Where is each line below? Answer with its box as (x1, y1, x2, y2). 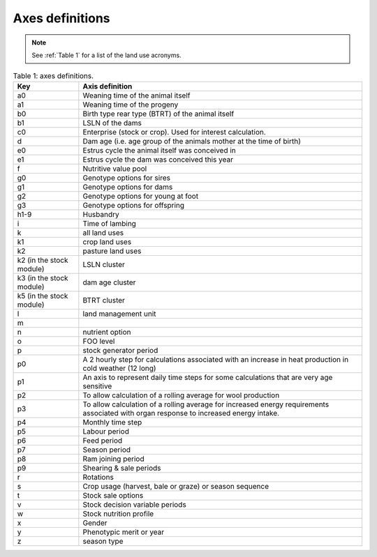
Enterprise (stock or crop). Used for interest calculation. (82, 127, 267, 137)
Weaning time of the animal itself (82, 91, 191, 100)
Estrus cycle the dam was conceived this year (82, 154, 234, 164)
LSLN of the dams (82, 118, 142, 128)
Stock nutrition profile (82, 509, 154, 519)
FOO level (82, 336, 115, 346)
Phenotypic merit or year (82, 527, 165, 537)
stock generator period (82, 345, 158, 355)
